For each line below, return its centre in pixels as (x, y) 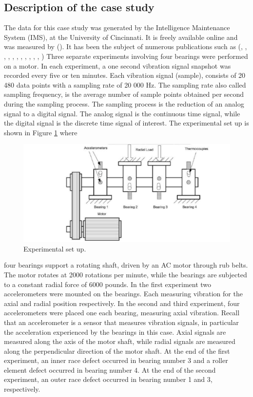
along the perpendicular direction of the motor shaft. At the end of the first (117, 351)
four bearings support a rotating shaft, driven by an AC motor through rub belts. (126, 265)
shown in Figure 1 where (41, 132)
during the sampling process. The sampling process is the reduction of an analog (124, 103)
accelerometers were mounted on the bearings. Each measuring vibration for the (123, 294)
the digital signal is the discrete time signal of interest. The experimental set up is (126, 123)
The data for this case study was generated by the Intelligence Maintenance (117, 27)
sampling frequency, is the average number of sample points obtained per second (124, 94)
